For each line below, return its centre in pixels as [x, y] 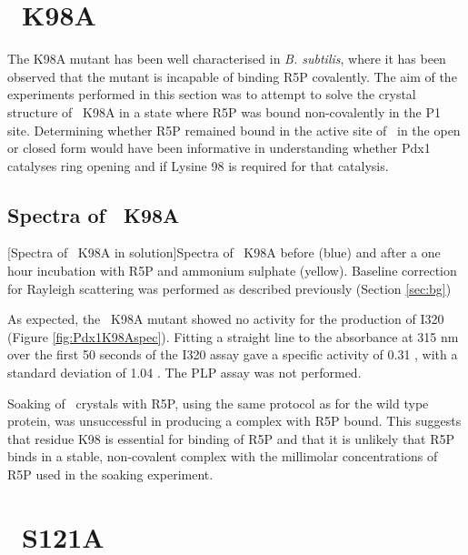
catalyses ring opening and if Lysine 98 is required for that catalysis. [198, 165]
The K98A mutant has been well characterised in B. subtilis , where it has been [227, 59]
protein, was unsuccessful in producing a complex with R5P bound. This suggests [234, 421]
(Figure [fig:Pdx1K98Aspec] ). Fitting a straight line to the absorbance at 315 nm [233, 336]
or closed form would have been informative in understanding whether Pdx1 [219, 148]
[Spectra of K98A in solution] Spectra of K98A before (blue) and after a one [224, 252]
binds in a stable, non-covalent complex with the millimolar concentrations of [223, 456]
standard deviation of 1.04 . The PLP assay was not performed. [184, 373]
